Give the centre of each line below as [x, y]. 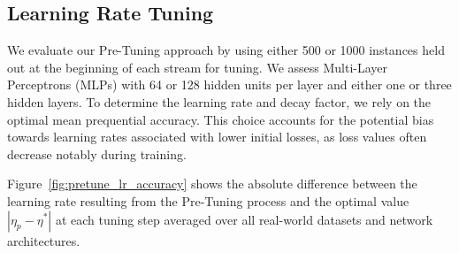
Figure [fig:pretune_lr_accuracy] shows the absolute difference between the [212, 184]
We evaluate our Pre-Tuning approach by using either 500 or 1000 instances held [226, 50]
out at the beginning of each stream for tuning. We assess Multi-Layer [198, 67]
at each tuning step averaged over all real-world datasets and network [244, 219]
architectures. [44, 240]
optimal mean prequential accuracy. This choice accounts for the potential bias [221, 119]
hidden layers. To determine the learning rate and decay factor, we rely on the [219, 101]
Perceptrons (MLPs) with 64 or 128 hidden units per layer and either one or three [229, 84]
